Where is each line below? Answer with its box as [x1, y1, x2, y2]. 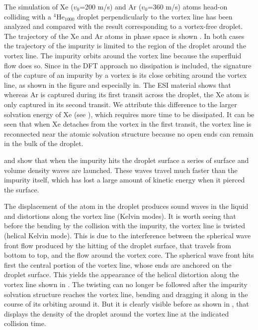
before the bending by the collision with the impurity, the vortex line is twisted [4, 220, 245, 231]
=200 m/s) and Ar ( [80, 1, 142, 11]
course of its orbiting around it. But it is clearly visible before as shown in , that [4, 299, 249, 309]
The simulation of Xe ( [4, 1, 74, 11]
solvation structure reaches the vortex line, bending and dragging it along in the [4, 289, 248, 299]
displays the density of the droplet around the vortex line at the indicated [4, 308, 229, 319]
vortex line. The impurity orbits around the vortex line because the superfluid [4, 50, 242, 60]
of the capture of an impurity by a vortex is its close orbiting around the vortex [4, 70, 247, 80]
